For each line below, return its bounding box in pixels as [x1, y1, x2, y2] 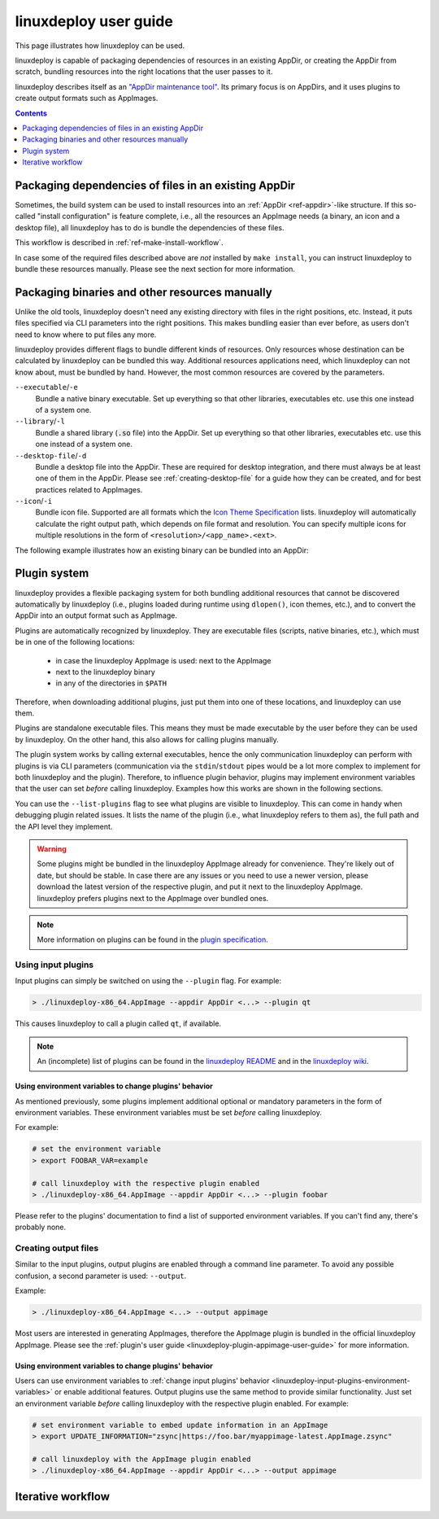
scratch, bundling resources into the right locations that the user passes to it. [15, 67, 273, 77]
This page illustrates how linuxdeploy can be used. [15, 41, 185, 50]
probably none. [15, 1222, 67, 1232]
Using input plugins [15, 959, 93, 970]
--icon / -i [15, 497, 53, 506]
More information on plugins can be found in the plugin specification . [37, 935, 268, 944]
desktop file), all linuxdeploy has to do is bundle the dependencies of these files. [15, 222, 285, 232]
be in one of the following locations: [15, 637, 136, 647]
